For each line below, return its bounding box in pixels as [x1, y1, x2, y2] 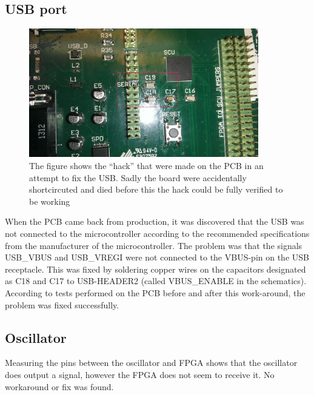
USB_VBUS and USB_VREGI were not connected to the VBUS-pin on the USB [5, 251, 309, 264]
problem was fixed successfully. [5, 298, 119, 311]
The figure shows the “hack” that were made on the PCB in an [29, 159, 264, 172]
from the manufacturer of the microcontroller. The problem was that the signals [5, 239, 302, 251]
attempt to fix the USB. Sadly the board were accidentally [29, 171, 247, 184]
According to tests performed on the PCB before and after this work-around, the [5, 286, 306, 299]
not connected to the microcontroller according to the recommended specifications [5, 227, 310, 239]
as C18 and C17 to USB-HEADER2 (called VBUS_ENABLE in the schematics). [5, 274, 307, 287]
